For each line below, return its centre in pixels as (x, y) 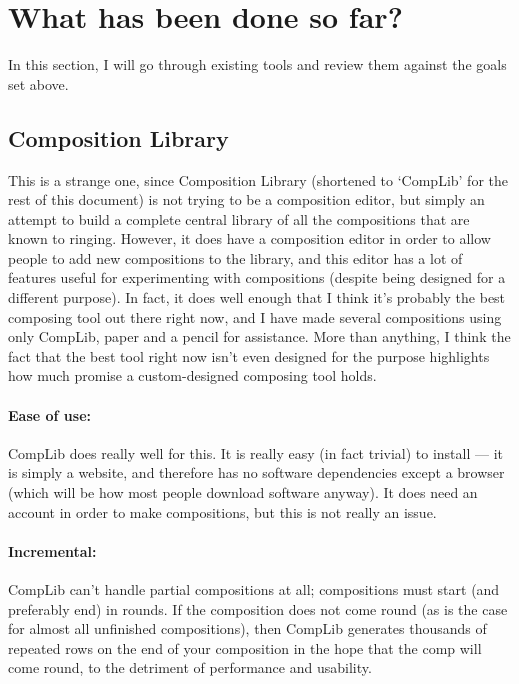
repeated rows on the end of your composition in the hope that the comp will (245, 647)
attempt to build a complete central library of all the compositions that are (239, 218)
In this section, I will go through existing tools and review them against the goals (257, 64)
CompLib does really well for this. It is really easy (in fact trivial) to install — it (256, 452)
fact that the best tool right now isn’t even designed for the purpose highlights (249, 355)
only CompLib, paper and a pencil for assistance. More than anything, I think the (259, 336)
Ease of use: (49, 414)
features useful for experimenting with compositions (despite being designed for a (257, 277)
